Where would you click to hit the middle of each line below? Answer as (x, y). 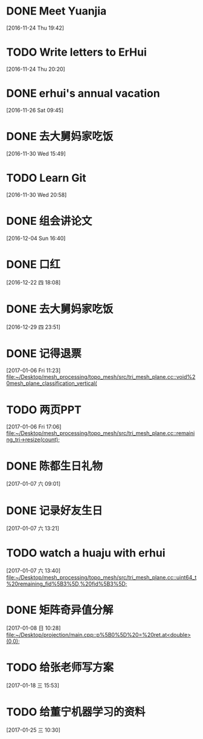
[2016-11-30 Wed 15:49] (36, 153)
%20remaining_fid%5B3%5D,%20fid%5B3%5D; (67, 584)
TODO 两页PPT (44, 410)
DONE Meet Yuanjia (56, 11)
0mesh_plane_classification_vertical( (52, 383)
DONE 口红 (33, 264)
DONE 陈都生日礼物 (54, 466)
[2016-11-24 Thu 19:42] (35, 28)
